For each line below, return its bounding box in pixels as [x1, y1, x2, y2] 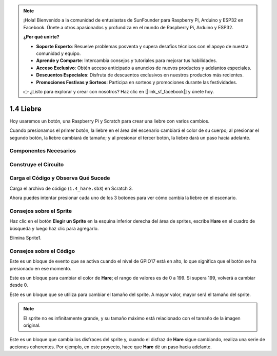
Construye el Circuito [9, 161, 64, 168]
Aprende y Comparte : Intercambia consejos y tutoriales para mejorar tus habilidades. [36, 57, 217, 64]
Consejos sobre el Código [9, 247, 75, 254]
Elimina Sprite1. [9, 235, 42, 241]
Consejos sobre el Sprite [9, 208, 72, 215]
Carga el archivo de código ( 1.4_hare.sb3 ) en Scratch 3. [9, 185, 133, 191]
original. [23, 322, 41, 328]
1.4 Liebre [9, 104, 42, 113]
